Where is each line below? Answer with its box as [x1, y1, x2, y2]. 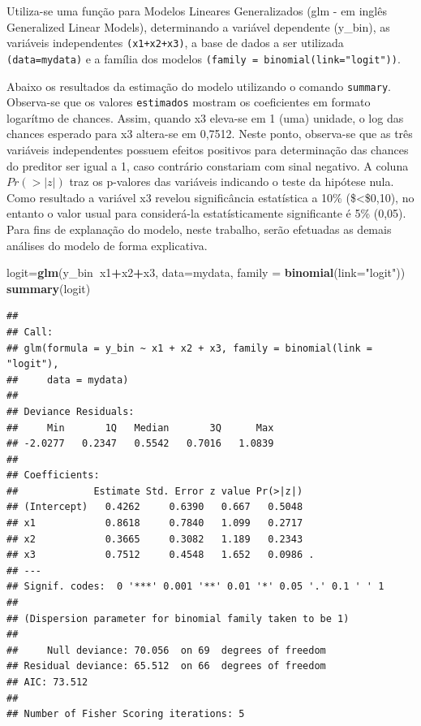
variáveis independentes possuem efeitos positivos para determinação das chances [6, 141, 409, 158]
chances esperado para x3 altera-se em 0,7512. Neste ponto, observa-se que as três [6, 125, 413, 142]
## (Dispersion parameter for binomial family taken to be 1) [6, 612, 350, 624]
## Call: [6, 326, 54, 338]
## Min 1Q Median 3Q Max [6, 421, 274, 434]
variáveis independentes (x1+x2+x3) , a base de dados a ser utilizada [6, 34, 344, 51]
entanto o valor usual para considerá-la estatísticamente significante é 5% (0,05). [6, 205, 406, 222]
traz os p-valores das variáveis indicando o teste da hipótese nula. [69, 173, 394, 190]
